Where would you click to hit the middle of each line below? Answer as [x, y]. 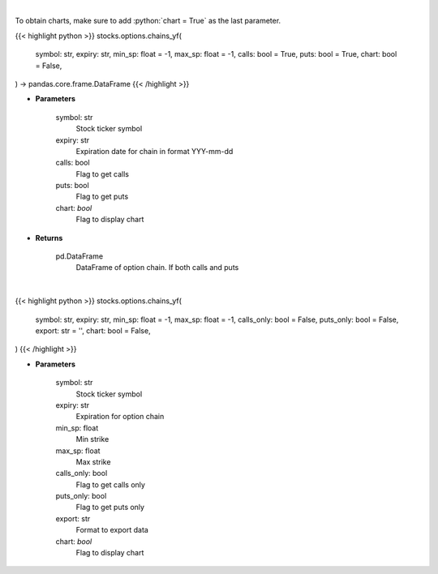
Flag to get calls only [111, 484]
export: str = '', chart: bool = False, [93, 330]
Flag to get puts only [110, 508]
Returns [49, 238]
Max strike [93, 461]
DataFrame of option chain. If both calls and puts [157, 268]
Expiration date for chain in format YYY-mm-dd [155, 151]
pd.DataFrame [79, 256]
